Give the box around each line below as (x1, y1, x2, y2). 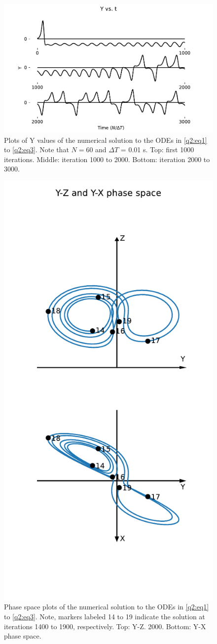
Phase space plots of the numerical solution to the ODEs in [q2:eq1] (4, 601, 209, 612)
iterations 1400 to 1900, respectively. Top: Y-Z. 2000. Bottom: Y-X (4, 621, 206, 631)
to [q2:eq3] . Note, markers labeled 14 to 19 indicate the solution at (4, 611, 205, 622)
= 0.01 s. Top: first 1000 (120, 144, 194, 155)
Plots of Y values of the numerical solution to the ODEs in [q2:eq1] (4, 134, 207, 145)
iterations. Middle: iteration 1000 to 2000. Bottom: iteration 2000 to (4, 154, 210, 164)
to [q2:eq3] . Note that (4, 144, 69, 155)
